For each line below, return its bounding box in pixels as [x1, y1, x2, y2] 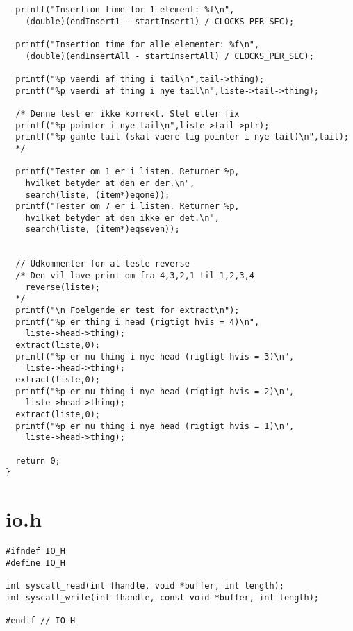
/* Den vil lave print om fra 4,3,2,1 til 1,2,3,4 [15, 271, 254, 281]
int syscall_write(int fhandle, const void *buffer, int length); [6, 592, 320, 603]
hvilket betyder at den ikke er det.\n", [25, 212, 220, 223]
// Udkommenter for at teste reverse [15, 259, 190, 269]
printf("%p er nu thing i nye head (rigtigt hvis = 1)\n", [15, 421, 295, 431]
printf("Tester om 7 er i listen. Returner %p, [15, 201, 240, 212]
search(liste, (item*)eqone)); [25, 190, 170, 200]
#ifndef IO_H [6, 546, 65, 557]
